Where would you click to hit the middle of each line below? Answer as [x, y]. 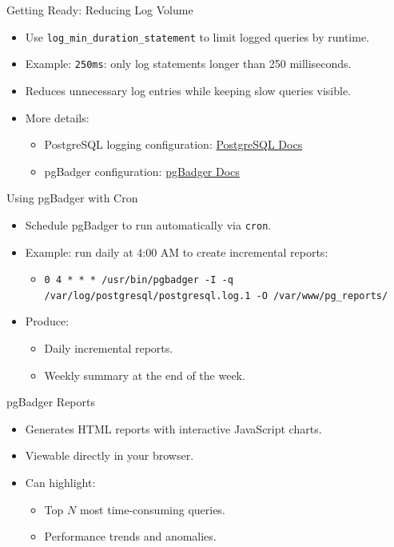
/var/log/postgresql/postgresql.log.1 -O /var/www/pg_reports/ [216, 295]
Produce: [47, 321]
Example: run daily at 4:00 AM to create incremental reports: [177, 252]
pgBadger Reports [51, 402]
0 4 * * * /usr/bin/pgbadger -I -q [139, 280]
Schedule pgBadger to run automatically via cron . [148, 224]
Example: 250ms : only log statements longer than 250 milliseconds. [188, 64]
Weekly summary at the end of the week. [145, 375]
